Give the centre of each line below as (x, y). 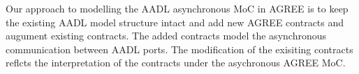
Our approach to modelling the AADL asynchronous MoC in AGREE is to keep (177, 8)
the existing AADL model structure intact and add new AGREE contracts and (175, 22)
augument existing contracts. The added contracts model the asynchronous (166, 36)
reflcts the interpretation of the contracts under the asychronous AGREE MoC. (176, 63)
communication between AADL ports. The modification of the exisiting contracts (179, 49)
